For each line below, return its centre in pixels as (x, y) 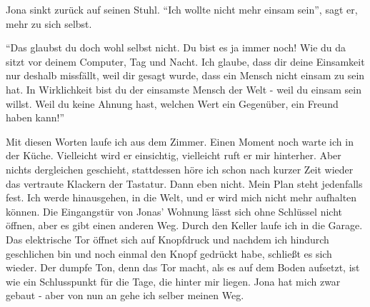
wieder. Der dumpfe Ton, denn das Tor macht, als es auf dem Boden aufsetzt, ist (183, 267)
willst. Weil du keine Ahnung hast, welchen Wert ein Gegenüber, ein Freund (172, 103)
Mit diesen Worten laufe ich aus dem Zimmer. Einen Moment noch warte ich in (180, 141)
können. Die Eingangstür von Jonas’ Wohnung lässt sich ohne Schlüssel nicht (174, 211)
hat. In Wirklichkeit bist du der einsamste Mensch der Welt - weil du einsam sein (184, 89)
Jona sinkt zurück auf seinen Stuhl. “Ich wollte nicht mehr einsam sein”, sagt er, (182, 9)
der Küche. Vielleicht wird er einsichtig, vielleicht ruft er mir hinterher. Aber (174, 155)
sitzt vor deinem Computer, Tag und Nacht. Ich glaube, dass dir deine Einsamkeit (185, 61)
